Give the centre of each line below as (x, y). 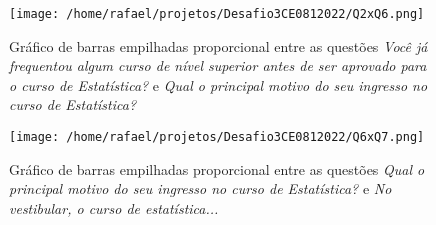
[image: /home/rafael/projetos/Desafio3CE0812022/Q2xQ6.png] (217, 14)
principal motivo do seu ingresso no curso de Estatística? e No (200, 188)
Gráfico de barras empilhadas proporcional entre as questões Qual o (217, 168)
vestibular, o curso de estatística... (114, 207)
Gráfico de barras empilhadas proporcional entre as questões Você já (218, 45)
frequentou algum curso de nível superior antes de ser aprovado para (218, 65)
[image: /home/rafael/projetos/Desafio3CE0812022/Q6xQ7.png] (217, 137)
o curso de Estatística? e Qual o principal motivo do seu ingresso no (218, 84)
